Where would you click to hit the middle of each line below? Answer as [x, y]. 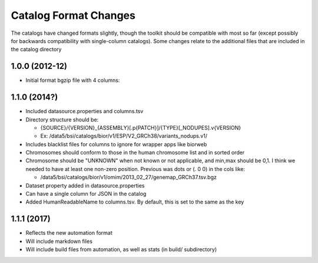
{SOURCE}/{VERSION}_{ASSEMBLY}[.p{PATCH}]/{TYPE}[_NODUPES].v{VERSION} [141, 127]
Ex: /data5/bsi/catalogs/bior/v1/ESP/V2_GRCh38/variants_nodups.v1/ [124, 136]
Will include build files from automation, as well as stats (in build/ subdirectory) [121, 249]
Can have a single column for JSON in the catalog [86, 194]
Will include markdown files [59, 241]
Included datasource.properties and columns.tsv [85, 111]
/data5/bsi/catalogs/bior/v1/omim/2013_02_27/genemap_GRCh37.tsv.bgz [129, 177]
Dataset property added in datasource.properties [85, 185]
